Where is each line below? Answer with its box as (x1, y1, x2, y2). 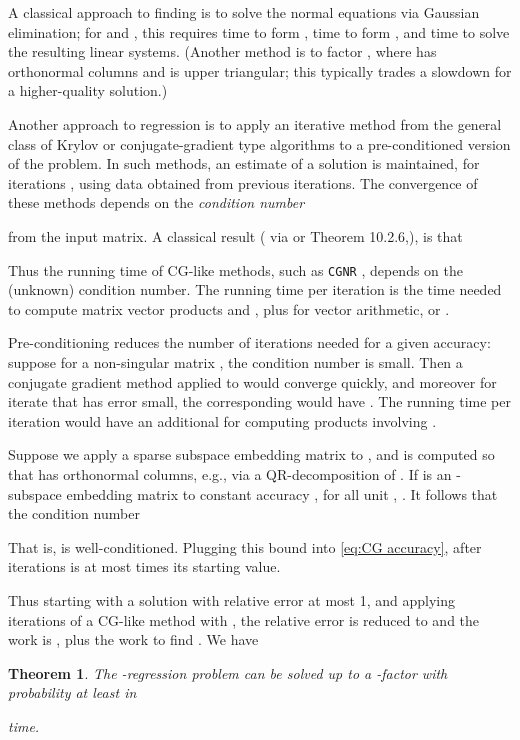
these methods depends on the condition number (8, 192, 305, 213)
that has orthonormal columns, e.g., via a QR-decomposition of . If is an (8, 463, 452, 484)
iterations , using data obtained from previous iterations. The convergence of (8, 172, 478, 193)
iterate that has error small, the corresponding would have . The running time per (8, 391, 512, 412)
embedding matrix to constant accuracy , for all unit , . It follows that (66, 483, 498, 504)
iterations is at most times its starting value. (8, 556, 281, 577)
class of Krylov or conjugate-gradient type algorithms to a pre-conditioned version (8, 133, 511, 154)
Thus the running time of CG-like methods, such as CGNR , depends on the (8, 259, 464, 280)
